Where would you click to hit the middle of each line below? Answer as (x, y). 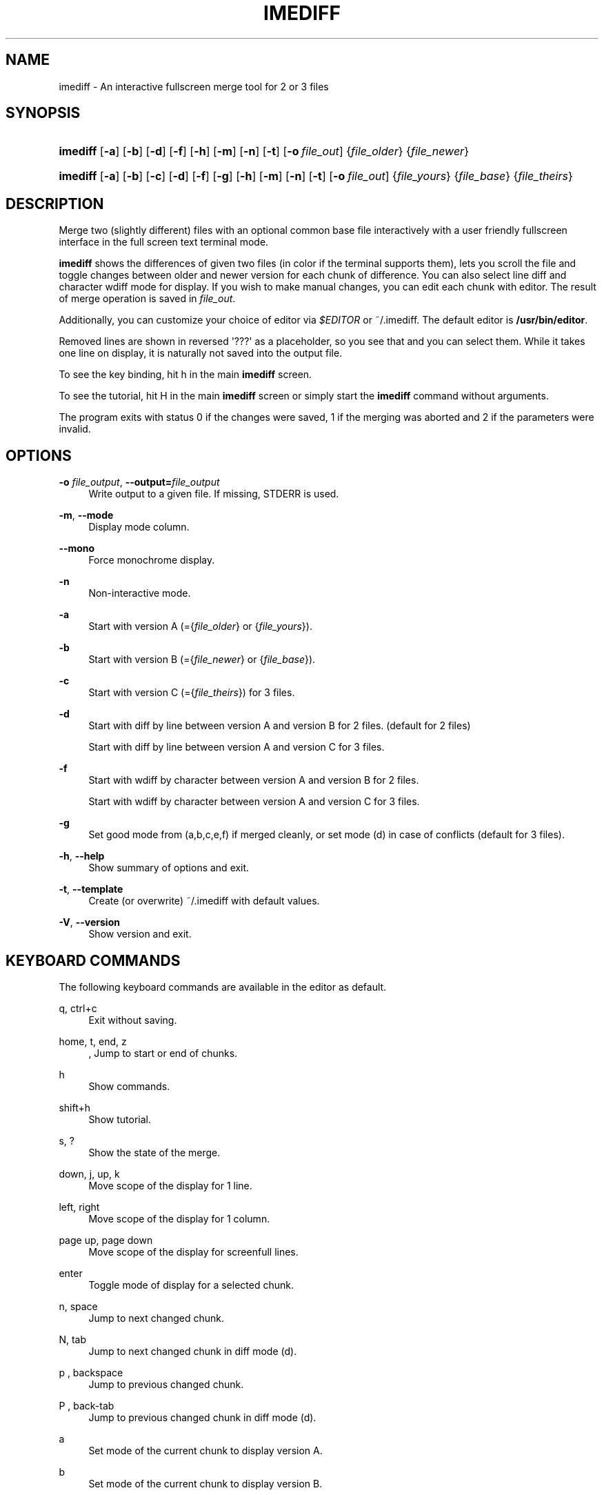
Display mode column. (139, 527)
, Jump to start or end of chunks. (163, 1053)
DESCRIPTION (55, 204)
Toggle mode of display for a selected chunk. (191, 1285)
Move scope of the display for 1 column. (179, 1218)
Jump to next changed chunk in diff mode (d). (193, 1351)
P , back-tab (87, 1405)
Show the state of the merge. (154, 1152)
